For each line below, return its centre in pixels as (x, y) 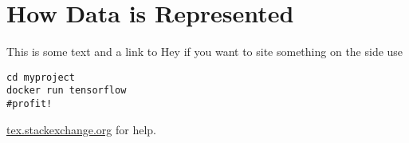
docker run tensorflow (67, 91)
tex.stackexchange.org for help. (81, 129)
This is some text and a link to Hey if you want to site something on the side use (205, 52)
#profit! (29, 104)
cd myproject (41, 77)
